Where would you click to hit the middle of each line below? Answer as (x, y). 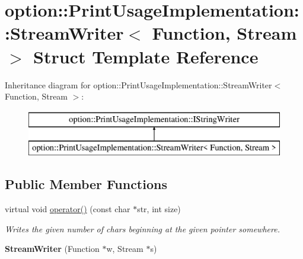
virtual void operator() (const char (68, 209)
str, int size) (159, 209)
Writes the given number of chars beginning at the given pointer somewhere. (142, 228)
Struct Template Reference (146, 56)
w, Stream (125, 249)
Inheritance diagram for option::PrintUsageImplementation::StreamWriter (138, 84)
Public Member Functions (86, 184)
